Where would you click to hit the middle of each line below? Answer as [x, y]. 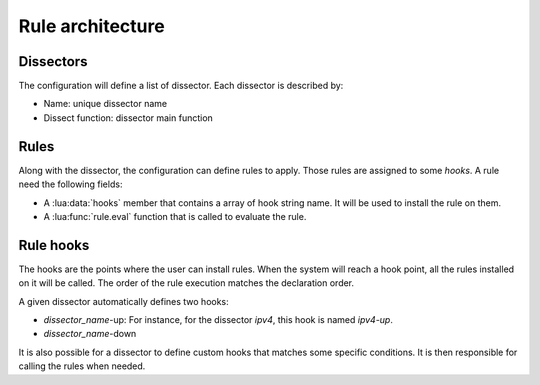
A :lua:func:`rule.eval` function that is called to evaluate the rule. [175, 216]
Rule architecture [91, 26]
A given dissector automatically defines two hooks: [123, 301]
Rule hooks [54, 245]
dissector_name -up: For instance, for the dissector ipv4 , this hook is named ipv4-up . [218, 319]
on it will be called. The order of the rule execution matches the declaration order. [186, 283]
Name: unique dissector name [105, 104]
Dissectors [53, 61]
